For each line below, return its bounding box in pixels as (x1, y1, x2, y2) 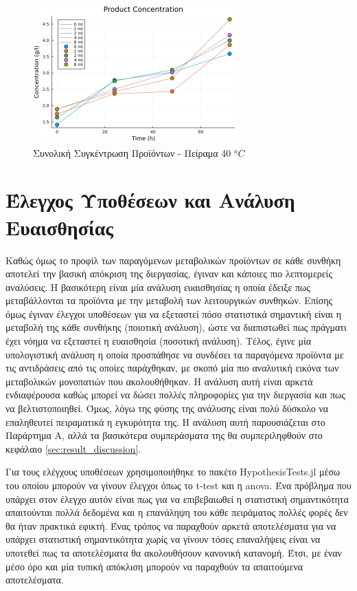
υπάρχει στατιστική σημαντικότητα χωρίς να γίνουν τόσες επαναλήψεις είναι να (5, 532, 321, 546)
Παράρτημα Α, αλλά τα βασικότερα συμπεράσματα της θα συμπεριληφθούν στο (5, 428, 323, 442)
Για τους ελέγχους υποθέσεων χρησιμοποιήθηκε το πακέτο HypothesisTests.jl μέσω (5, 464, 341, 479)
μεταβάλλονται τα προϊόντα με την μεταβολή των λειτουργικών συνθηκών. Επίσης (5, 293, 333, 308)
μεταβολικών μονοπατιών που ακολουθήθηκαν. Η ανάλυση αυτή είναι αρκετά (5, 374, 313, 388)
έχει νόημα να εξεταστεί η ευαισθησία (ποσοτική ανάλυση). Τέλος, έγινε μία (5, 334, 312, 348)
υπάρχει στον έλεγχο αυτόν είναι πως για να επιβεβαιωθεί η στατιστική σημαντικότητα (5, 491, 349, 506)
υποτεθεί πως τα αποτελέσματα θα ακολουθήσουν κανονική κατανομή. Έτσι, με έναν (5, 545, 342, 559)
